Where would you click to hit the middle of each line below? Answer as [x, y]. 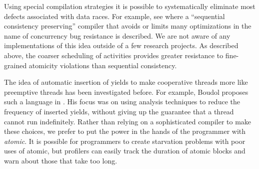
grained [15, 65]
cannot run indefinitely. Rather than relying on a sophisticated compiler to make [128, 121]
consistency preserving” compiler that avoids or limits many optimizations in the [128, 26]
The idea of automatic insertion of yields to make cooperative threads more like [126, 82]
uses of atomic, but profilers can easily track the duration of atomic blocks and [125, 151]
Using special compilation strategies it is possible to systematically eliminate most [130, 6]
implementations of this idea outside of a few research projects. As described [121, 45]
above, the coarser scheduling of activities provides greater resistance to [114, 55]
